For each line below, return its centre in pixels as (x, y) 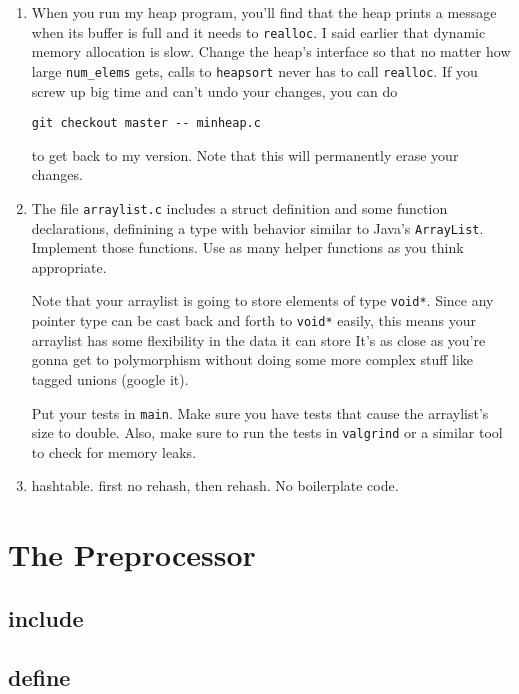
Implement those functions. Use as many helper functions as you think (247, 247)
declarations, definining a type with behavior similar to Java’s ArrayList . (257, 227)
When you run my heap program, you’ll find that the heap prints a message (264, 12)
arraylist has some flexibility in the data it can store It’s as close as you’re (258, 339)
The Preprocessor (132, 554)
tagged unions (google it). (110, 378)
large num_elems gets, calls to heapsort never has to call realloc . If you (254, 70)
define (39, 676)
